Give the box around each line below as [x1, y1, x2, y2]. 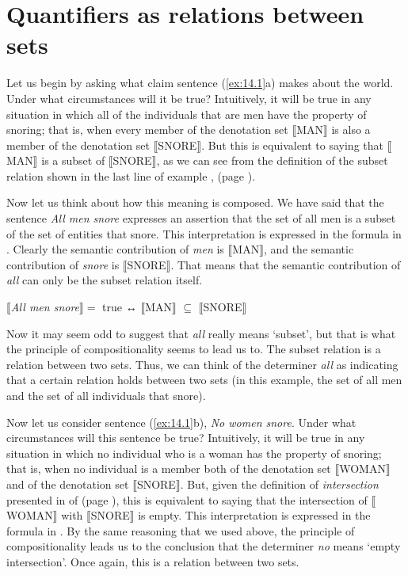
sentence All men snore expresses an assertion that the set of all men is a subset [6, 210, 396, 227]
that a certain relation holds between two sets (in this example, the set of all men [6, 371, 402, 388]
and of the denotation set [6, 475, 129, 492]
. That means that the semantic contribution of [170, 256, 401, 272]
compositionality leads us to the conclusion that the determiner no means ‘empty [6, 538, 401, 554]
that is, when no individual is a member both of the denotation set [6, 460, 331, 477]
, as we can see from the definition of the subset [156, 152, 388, 169]
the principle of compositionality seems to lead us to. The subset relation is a [6, 341, 381, 357]
